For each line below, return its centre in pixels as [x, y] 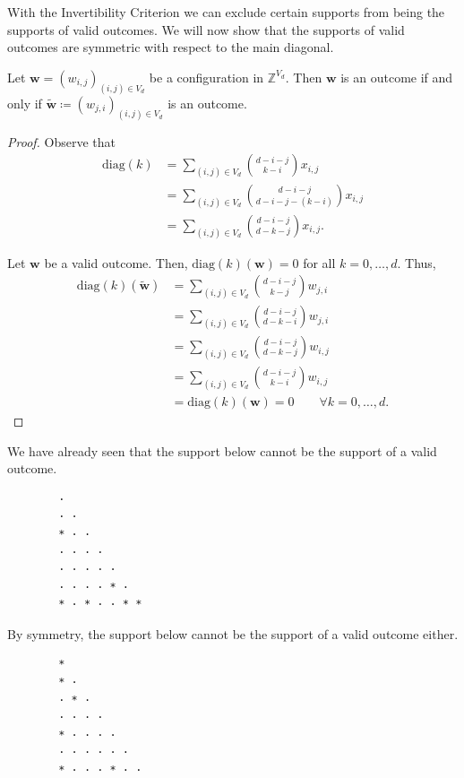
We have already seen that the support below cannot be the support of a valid [222, 450]
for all [319, 262]
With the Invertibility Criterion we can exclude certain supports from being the [226, 12]
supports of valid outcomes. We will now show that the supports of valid [206, 29]
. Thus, [417, 262]
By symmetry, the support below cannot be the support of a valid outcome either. [233, 633]
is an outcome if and [397, 77]
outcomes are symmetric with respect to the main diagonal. [171, 47]
